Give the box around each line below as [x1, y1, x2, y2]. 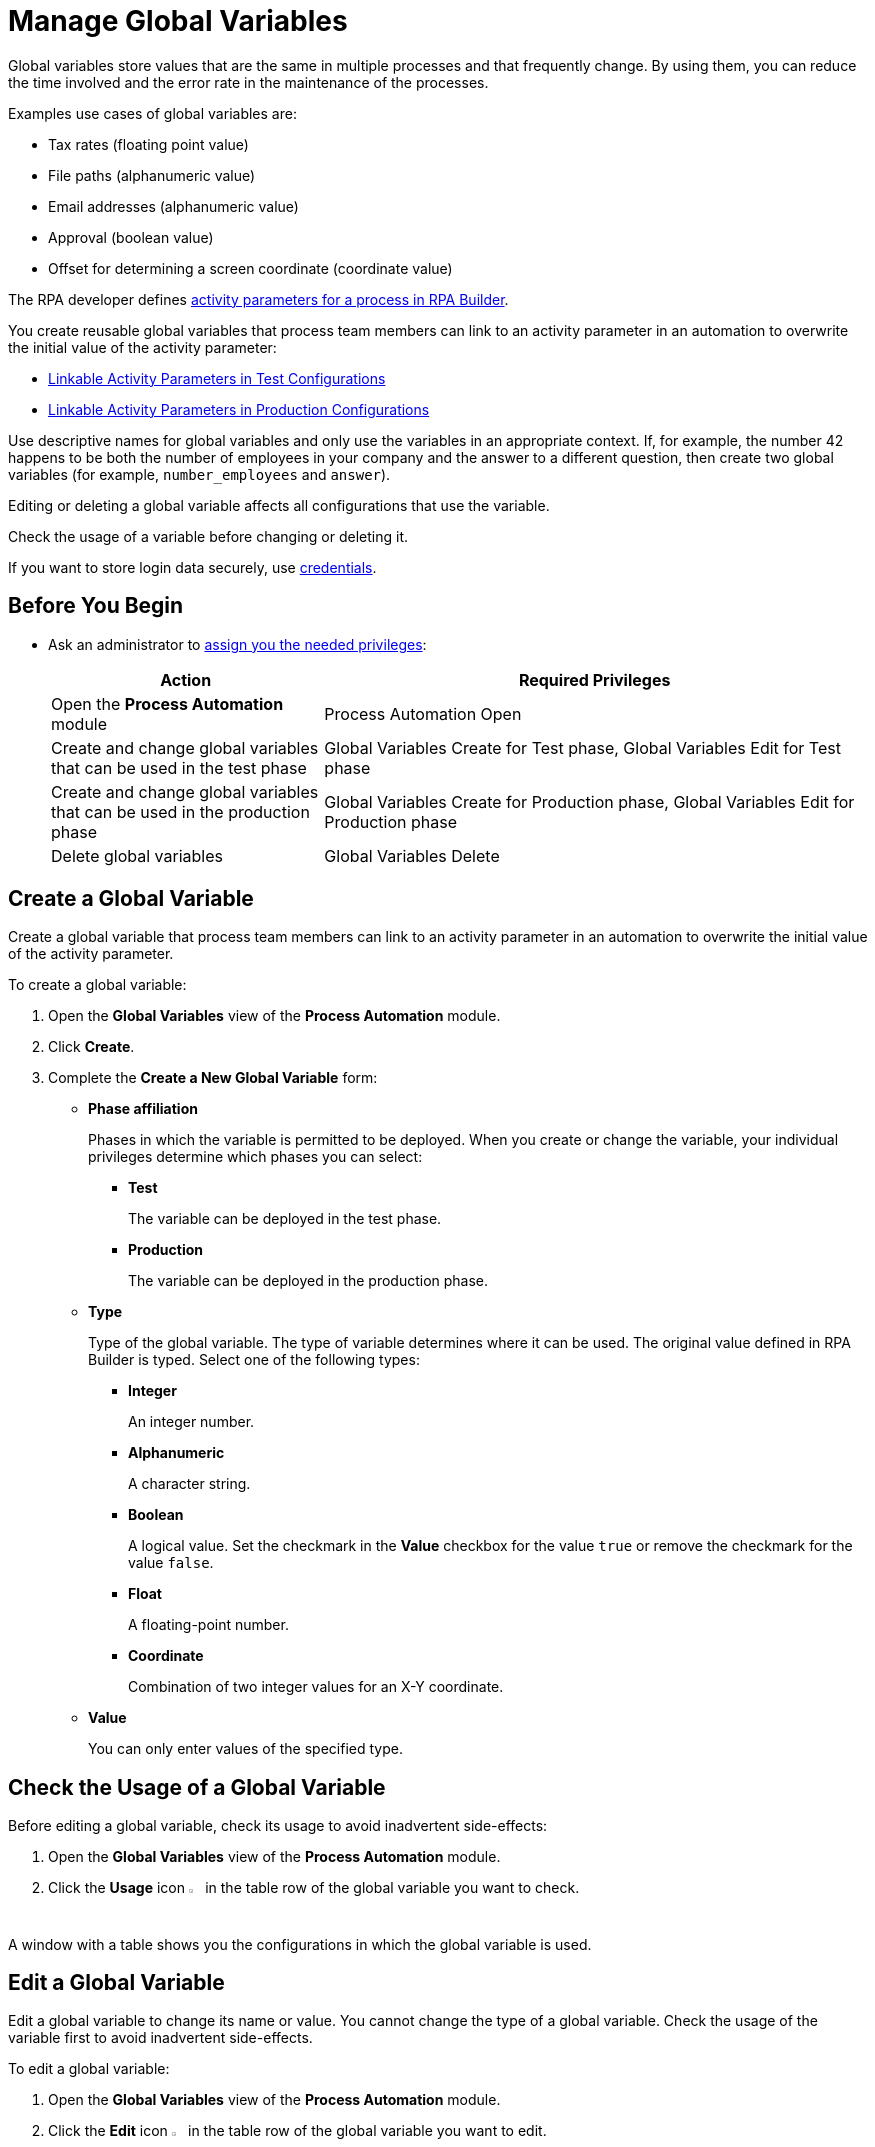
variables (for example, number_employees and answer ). [8, 465, 391, 483]
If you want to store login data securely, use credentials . [8, 558, 377, 576]
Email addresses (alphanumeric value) [48, 197, 299, 215]
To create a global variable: [8, 976, 187, 994]
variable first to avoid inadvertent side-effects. [8, 2029, 313, 2047]
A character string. [128, 1475, 251, 1493]
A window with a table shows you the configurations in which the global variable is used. [8, 1935, 592, 1953]
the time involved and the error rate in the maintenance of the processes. [8, 73, 489, 91]
